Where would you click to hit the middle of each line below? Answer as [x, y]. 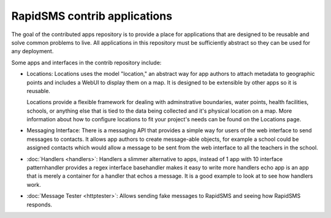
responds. [39, 205]
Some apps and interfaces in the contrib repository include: [86, 62]
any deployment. [32, 51]
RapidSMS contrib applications [92, 16]
